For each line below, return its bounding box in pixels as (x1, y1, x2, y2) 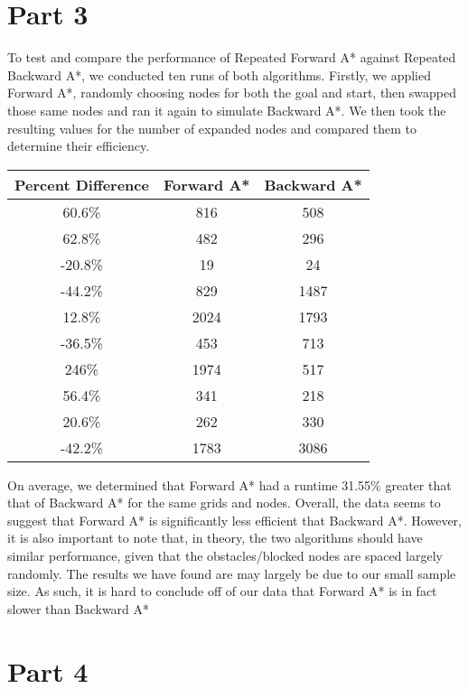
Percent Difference (14, 173, 149, 195)
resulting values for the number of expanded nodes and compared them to (7, 118, 417, 137)
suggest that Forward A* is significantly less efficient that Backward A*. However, (7, 510, 463, 529)
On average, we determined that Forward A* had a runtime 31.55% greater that (7, 475, 452, 494)
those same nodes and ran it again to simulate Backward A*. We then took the (7, 100, 446, 119)
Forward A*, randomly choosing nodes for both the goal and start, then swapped (7, 83, 456, 102)
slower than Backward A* (7, 599, 150, 618)
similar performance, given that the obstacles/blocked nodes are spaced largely (7, 546, 444, 565)
